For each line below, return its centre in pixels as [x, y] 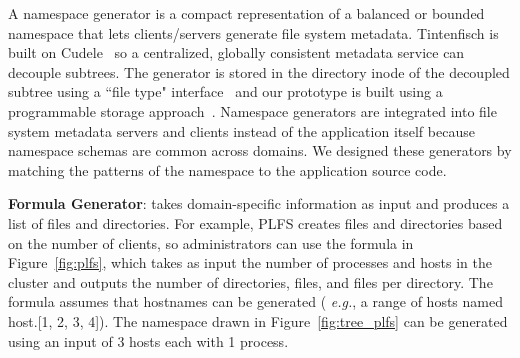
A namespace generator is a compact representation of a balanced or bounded [246, 13]
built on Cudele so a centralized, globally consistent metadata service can [236, 52]
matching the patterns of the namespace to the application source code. [227, 169]
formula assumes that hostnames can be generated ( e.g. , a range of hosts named [255, 301]
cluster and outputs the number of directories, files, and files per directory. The [250, 281]
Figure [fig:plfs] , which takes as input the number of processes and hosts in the [250, 262]
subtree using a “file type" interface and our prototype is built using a [225, 91]
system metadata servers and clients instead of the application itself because [241, 130]
